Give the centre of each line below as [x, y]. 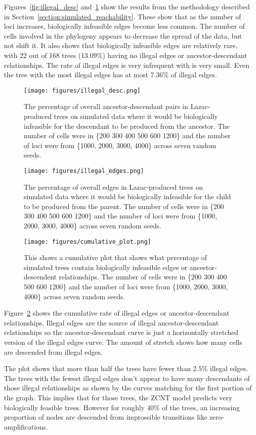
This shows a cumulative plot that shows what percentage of [115, 257]
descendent [40, 277]
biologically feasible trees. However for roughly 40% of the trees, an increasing [122, 407]
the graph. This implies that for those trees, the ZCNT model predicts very [118, 397]
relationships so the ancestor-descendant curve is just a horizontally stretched [121, 332]
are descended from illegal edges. [53, 352]
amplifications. [26, 426]
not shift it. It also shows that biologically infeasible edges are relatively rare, [121, 45]
